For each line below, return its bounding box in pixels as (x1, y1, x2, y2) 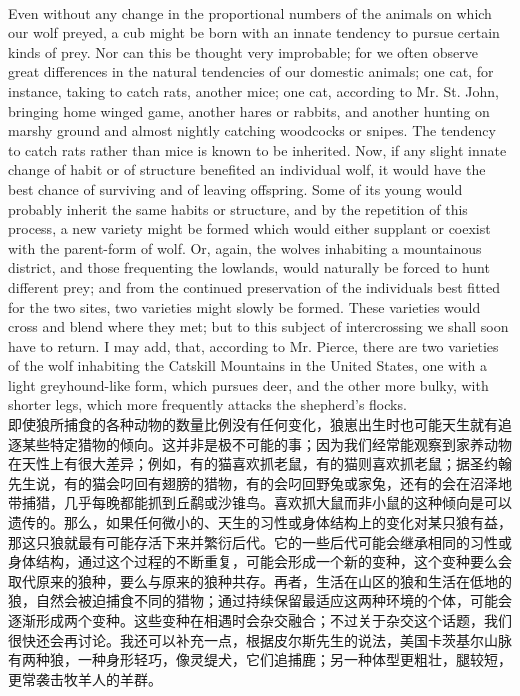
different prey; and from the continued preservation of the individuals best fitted (8, 276, 501, 297)
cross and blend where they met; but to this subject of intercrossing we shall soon (8, 316, 509, 337)
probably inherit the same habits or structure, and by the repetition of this (8, 198, 468, 219)
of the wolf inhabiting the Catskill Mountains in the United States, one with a (8, 355, 487, 376)
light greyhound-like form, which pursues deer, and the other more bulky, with (8, 374, 489, 395)
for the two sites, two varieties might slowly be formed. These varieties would (8, 296, 481, 317)
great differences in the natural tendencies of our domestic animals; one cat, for (8, 61, 494, 82)
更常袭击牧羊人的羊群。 (8, 668, 162, 689)
